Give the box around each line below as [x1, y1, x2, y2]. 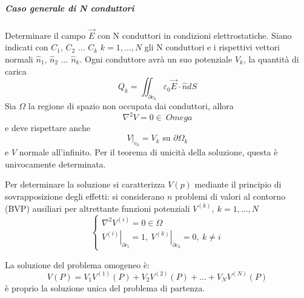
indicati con [5, 41, 48, 53]
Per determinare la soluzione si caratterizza [5, 178, 165, 191]
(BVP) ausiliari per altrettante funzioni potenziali [5, 201, 190, 214]
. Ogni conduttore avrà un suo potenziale [79, 52, 233, 65]
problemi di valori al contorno [175, 190, 286, 203]
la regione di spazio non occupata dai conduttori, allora [28, 100, 234, 112]
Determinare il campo [5, 29, 86, 41]
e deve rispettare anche [5, 121, 90, 134]
